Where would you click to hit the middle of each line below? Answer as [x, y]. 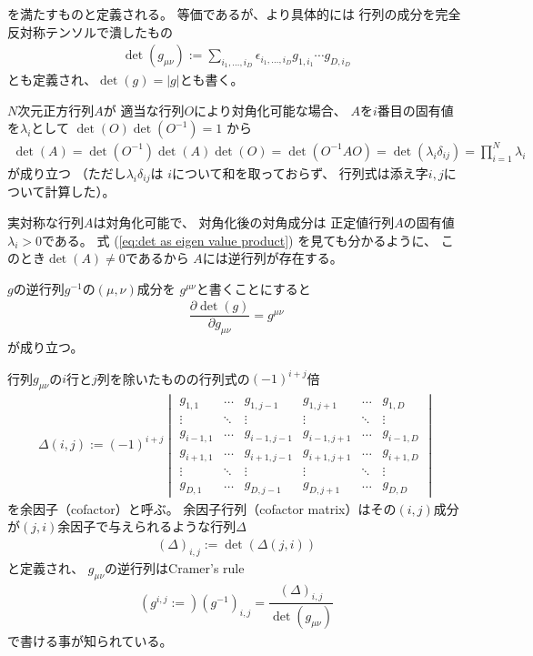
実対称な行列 [45, 222]
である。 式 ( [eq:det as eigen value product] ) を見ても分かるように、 [240, 240]
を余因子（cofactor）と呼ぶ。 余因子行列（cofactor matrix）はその [202, 508]
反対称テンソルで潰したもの [90, 31]
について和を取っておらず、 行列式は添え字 [300, 172]
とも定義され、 [52, 80]
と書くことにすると [253, 288]
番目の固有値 [415, 110]
